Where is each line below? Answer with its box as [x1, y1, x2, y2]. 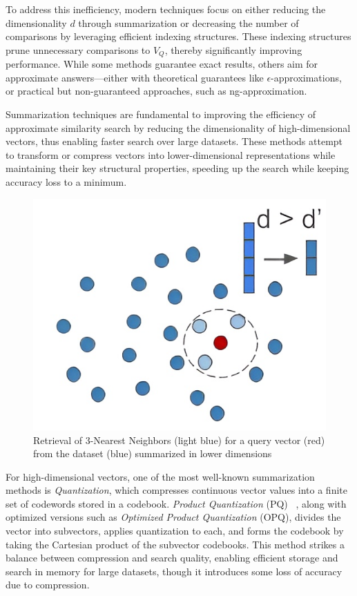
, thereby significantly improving [164, 42, 302, 57]
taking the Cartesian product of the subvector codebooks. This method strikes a [6, 537, 345, 551]
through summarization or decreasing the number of [78, 15, 299, 30]
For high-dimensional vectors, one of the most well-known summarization [6, 469, 315, 483]
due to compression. [6, 577, 90, 592]
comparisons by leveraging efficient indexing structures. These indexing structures [6, 29, 351, 44]
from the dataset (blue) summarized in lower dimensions [33, 446, 272, 461]
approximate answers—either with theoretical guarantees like [6, 70, 264, 84]
